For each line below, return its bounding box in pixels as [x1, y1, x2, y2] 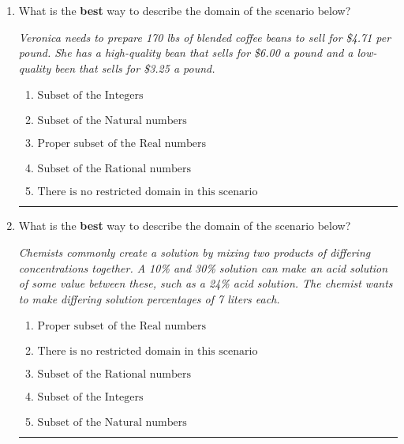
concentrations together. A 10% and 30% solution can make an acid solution [18, 259, 388, 276]
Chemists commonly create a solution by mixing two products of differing [18, 243, 371, 260]
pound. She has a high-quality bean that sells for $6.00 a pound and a [18, 44, 353, 61]
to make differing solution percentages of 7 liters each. [18, 290, 280, 307]
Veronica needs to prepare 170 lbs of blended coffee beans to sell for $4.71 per [18, 28, 391, 45]
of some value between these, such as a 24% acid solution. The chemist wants [18, 275, 393, 292]
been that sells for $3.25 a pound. [54, 59, 215, 76]
